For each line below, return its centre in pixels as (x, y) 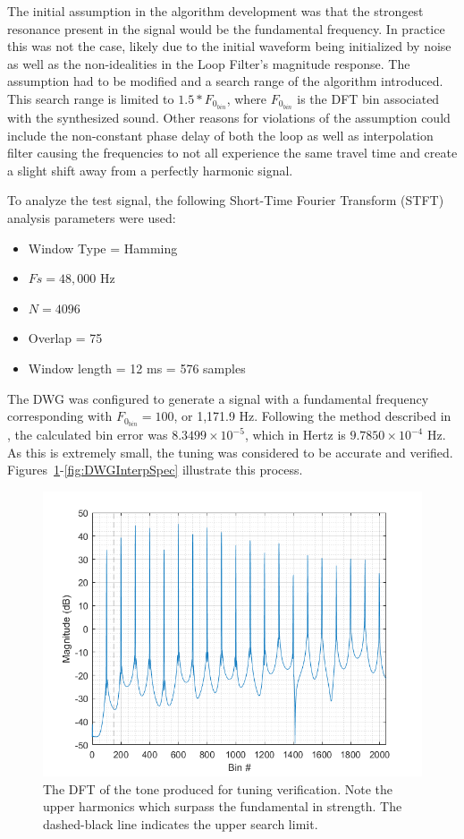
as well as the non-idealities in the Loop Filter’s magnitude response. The (209, 63)
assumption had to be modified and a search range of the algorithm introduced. (225, 81)
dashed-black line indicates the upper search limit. (181, 823)
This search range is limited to (91, 98)
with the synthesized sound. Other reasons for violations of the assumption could (229, 118)
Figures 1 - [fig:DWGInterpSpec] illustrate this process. (155, 470)
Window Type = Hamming (103, 248)
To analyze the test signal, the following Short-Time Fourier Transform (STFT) (226, 200)
